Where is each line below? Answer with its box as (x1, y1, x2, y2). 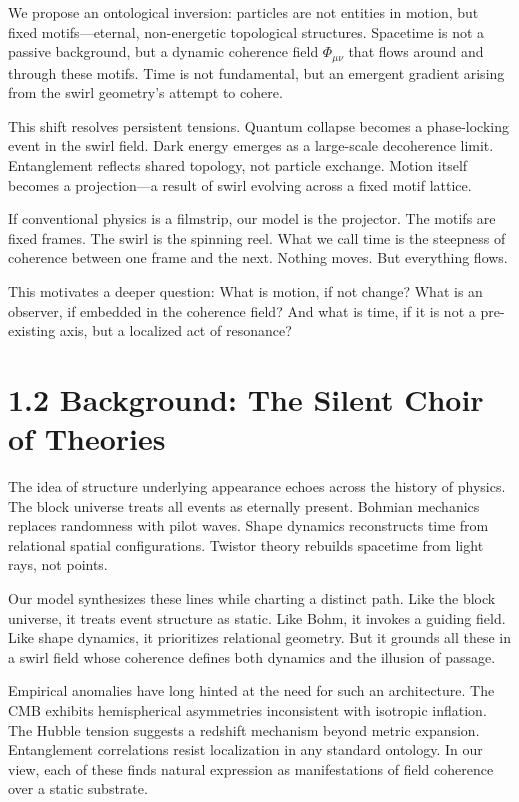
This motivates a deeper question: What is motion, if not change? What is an (8, 280, 483, 301)
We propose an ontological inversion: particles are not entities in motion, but (8, 2, 479, 22)
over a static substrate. (8, 778, 148, 799)
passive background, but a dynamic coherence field (8, 41, 319, 62)
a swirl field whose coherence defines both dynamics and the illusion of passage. (8, 646, 496, 667)
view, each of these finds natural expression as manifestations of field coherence (8, 758, 494, 779)
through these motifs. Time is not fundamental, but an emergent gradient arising (8, 62, 505, 83)
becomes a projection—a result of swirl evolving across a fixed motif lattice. (8, 174, 472, 195)
